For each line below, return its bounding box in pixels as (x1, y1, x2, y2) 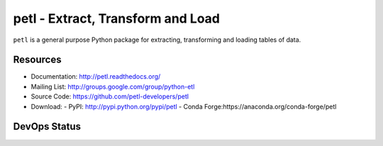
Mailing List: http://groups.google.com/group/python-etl (30, 82, 195, 91)
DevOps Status (13, 120, 82, 133)
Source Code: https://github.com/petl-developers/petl (30, 92, 189, 101)
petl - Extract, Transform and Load (13, 11, 220, 26)
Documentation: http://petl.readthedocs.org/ (30, 72, 161, 81)
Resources (13, 54, 62, 66)
